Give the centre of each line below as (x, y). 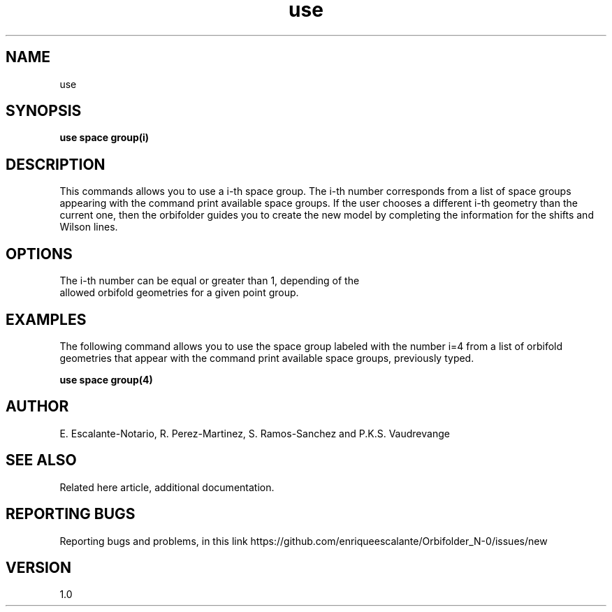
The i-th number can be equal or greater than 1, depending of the (210, 281)
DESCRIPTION (56, 164)
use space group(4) (106, 379)
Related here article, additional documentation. (167, 487)
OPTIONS (39, 254)
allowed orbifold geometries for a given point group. (179, 293)
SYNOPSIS (44, 111)
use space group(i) (104, 138)
